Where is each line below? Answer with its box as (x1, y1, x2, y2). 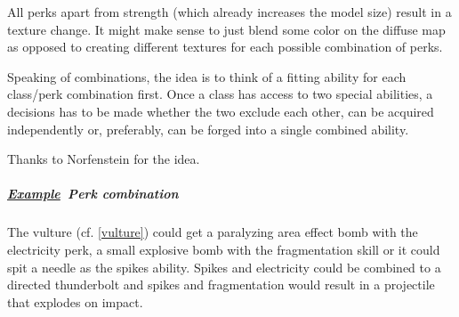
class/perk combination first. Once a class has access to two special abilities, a (7, 85, 433, 103)
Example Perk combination (7, 184, 179, 203)
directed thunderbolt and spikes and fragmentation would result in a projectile (7, 275, 435, 294)
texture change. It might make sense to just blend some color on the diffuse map (7, 20, 446, 38)
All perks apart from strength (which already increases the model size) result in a (7, 3, 452, 20)
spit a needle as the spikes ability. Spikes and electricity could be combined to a (7, 257, 441, 276)
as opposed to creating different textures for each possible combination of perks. (7, 37, 443, 56)
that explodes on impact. (7, 292, 143, 311)
